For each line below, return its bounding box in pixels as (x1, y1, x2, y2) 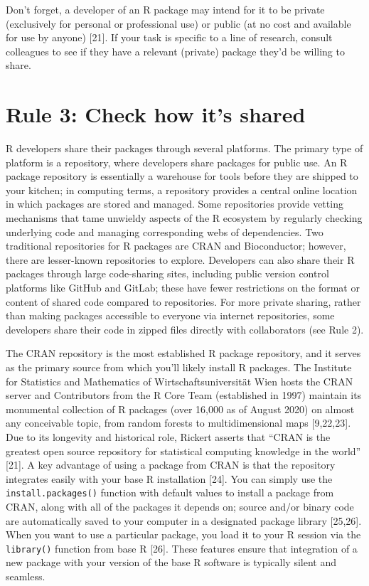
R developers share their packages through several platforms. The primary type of (6, 141, 363, 156)
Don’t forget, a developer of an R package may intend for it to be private (6, 2, 325, 16)
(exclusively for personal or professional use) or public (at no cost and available (6, 16, 351, 31)
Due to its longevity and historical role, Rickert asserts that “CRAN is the (6, 429, 331, 444)
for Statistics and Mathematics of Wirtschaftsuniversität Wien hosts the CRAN (6, 373, 353, 388)
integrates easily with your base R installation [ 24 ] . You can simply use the (6, 471, 333, 486)
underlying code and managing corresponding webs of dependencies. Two (6, 224, 323, 239)
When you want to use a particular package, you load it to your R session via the (6, 527, 361, 542)
